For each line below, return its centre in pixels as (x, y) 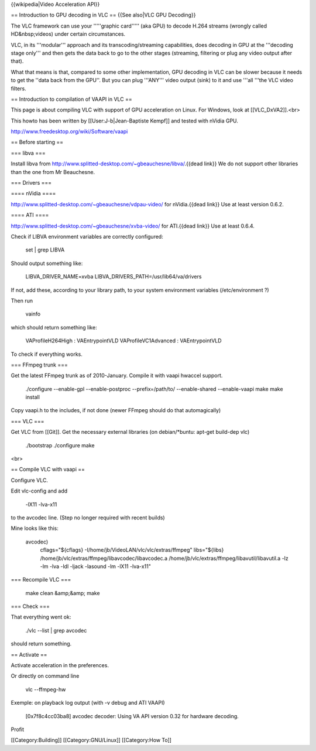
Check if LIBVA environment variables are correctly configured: (87, 236)
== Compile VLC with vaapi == (48, 470)
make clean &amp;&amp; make (63, 593)
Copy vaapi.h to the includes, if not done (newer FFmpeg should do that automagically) (116, 410)
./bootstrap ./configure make (60, 445)
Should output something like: (47, 263)
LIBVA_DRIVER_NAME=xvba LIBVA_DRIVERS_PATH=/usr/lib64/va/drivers (114, 277)
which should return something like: (54, 327)
